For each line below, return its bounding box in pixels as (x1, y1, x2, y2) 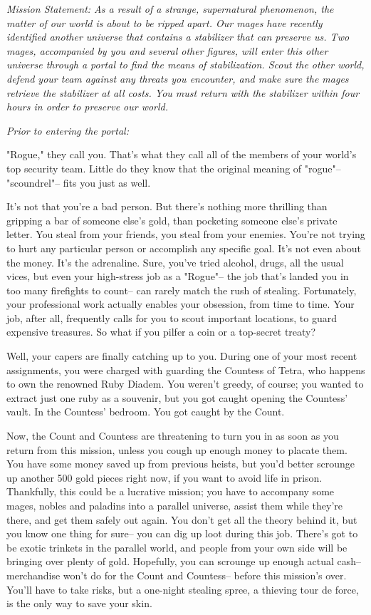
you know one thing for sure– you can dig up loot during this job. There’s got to (6, 526, 358, 541)
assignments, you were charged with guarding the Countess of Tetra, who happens (6, 362, 365, 377)
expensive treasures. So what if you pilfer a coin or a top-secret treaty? (6, 324, 316, 339)
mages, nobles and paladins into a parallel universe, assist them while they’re (6, 498, 343, 512)
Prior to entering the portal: (6, 123, 129, 138)
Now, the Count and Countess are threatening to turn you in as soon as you (6, 428, 339, 443)
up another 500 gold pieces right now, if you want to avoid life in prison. (6, 470, 323, 485)
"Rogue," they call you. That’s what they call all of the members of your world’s (6, 147, 357, 162)
